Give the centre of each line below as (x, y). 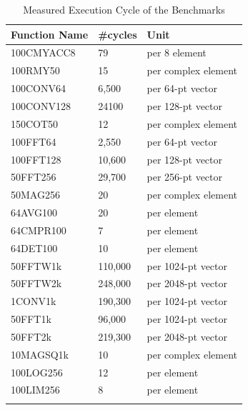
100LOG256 (37, 372)
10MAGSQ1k (40, 354)
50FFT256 (34, 177)
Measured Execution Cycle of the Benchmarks (124, 9)
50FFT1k (31, 319)
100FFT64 (34, 141)
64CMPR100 (39, 230)
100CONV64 (38, 88)
